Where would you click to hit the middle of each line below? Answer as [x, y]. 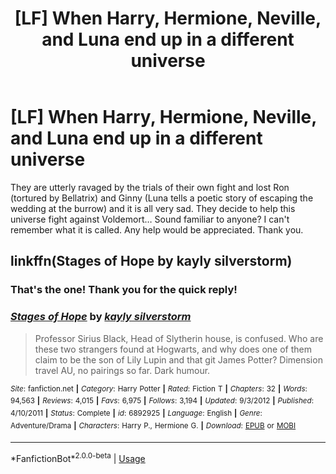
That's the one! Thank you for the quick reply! [124, 290]
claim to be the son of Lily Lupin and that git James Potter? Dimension [178, 359]
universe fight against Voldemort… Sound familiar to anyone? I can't [150, 219]
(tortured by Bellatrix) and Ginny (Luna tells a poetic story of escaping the [162, 198]
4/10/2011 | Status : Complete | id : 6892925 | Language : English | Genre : [136, 413]
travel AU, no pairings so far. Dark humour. [122, 370]
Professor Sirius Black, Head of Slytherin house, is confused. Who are [179, 338]
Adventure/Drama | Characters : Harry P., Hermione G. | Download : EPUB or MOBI [153, 425]
